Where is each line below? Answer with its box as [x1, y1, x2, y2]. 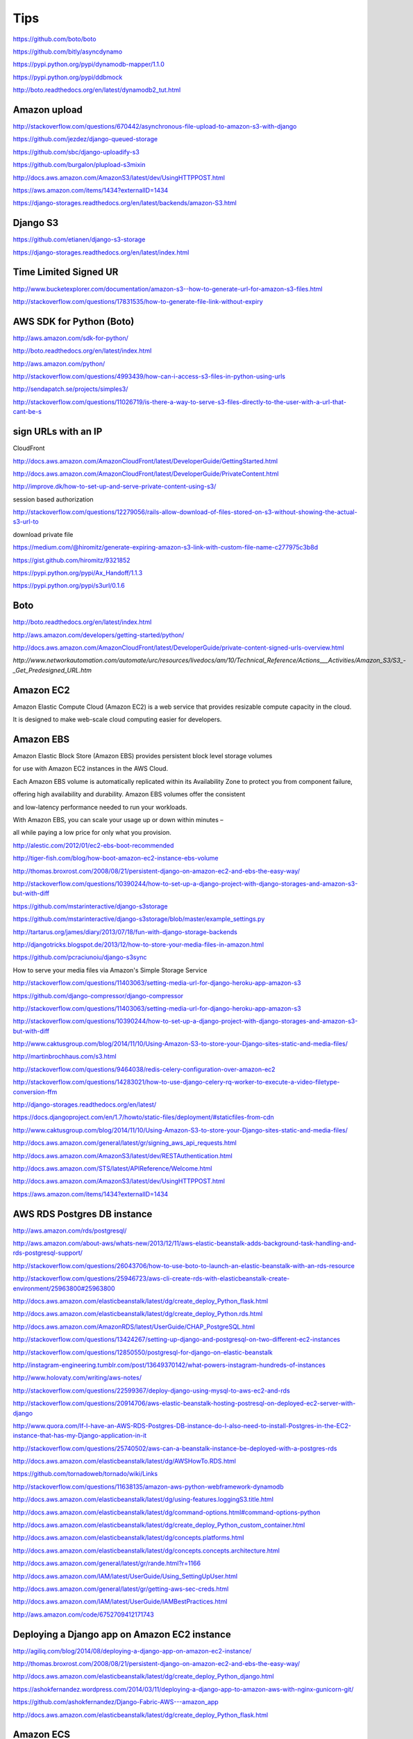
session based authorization [12, 495, 94, 504]
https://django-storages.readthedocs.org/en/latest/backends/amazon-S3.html [12, 199, 237, 207]
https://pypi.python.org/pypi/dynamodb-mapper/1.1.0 [12, 60, 165, 69]
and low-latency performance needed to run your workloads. [12, 803, 187, 811]
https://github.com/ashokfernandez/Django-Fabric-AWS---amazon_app [12, 1698, 219, 1706]
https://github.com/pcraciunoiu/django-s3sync [12, 953, 147, 961]
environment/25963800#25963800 [12, 1284, 115, 1292]
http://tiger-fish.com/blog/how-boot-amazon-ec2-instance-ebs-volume [12, 854, 219, 863]
